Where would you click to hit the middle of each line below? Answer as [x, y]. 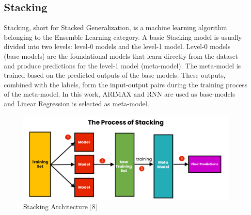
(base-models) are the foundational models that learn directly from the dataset [121, 56]
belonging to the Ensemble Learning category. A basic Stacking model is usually [123, 37]
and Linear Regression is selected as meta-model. [77, 103]
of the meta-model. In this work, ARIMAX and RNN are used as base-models [120, 94]
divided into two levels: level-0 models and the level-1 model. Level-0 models [117, 46]
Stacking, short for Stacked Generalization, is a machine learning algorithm [116, 27]
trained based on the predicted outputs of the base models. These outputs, [115, 75]
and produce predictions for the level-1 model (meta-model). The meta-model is [123, 65]
